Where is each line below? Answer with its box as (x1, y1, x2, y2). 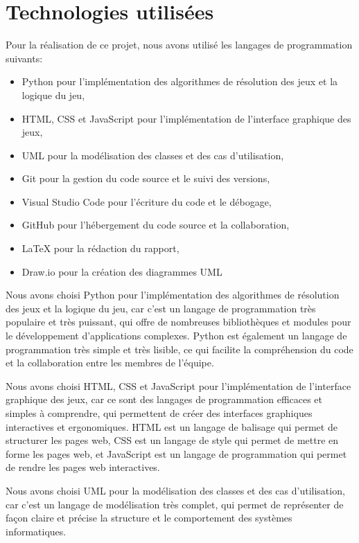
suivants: (6, 51, 43, 65)
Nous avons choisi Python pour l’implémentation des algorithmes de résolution (6, 287, 340, 302)
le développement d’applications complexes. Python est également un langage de (6, 328, 347, 343)
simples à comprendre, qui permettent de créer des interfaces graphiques (6, 406, 313, 420)
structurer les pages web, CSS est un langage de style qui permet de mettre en (6, 433, 339, 447)
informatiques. (6, 524, 67, 538)
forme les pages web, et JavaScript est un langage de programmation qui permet (6, 446, 347, 461)
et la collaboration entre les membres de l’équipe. (6, 355, 214, 370)
